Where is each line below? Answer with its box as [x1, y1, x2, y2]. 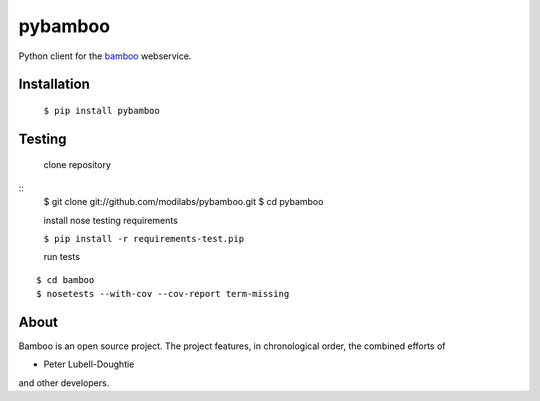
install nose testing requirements [43, 214, 179, 226]
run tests [43, 251, 80, 263]
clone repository [43, 159, 112, 171]
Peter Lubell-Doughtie [43, 358, 135, 370]
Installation [18, 76, 90, 93]
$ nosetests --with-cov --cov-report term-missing [36, 288, 290, 300]
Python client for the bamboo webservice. [18, 50, 192, 62]
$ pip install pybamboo [43, 105, 160, 116]
